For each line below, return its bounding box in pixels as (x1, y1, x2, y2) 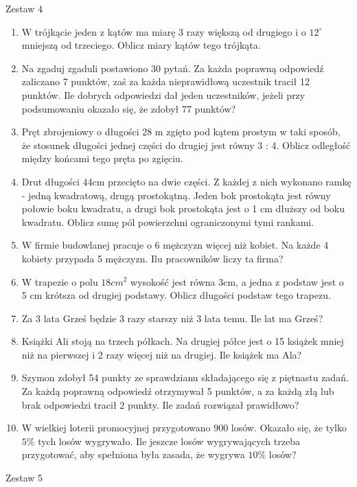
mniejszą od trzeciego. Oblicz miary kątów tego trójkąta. (21, 38, 261, 52)
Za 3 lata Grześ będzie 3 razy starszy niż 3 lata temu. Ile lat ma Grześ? (21, 310, 323, 325)
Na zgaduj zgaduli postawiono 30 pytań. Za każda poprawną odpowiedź (21, 60, 324, 75)
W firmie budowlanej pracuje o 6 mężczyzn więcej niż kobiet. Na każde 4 (21, 238, 329, 252)
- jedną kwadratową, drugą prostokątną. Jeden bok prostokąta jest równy (21, 188, 331, 202)
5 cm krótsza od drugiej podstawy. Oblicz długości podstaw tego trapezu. (21, 288, 331, 302)
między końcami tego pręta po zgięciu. (21, 151, 183, 166)
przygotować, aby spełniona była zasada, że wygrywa (21, 447, 245, 462)
